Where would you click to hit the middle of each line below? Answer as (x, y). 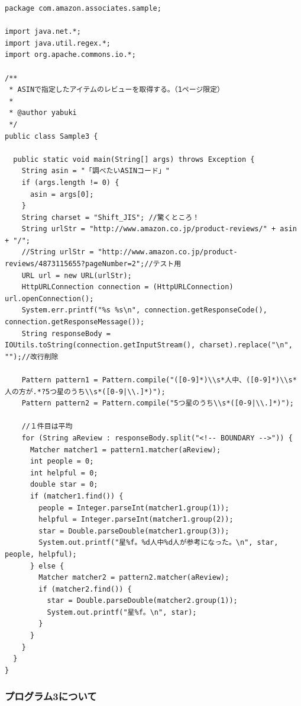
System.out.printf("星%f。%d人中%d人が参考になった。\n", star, (158, 543)
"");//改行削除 (32, 357)
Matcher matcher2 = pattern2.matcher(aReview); (134, 578)
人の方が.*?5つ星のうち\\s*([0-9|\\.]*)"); (85, 392)
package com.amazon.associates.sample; (83, 8)
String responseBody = (66, 333)
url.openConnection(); (49, 298)
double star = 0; (64, 485)
